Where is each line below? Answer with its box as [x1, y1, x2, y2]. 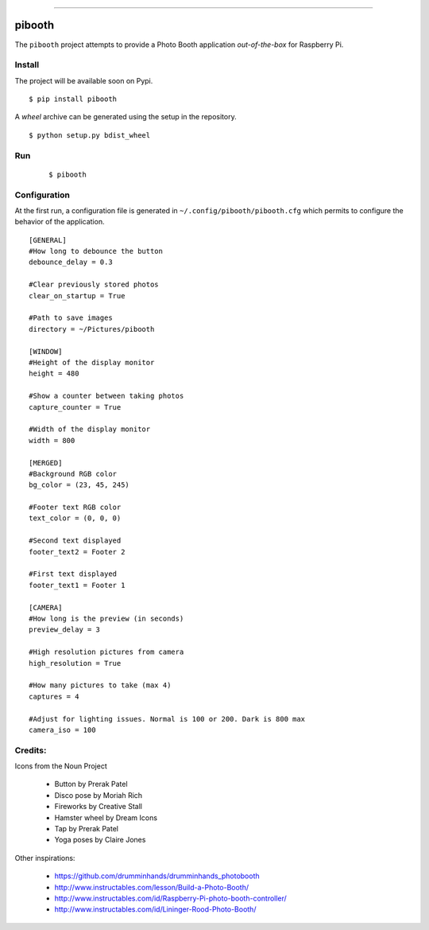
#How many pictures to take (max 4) [29, 681, 172, 690]
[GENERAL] [29, 235, 67, 244]
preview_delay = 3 [29, 625, 101, 634]
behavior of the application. [14, 217, 105, 227]
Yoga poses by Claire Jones [54, 835, 146, 845]
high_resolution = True [29, 659, 122, 667]
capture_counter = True [29, 403, 122, 411]
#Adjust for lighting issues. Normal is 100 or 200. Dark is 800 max [29, 714, 306, 723]
